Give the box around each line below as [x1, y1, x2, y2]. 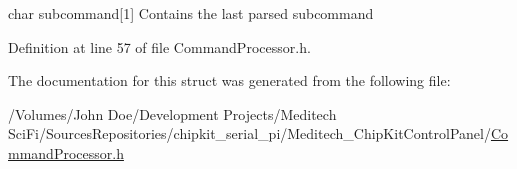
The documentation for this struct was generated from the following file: [8, 70, 451, 91]
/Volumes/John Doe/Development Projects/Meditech [8, 103, 337, 124]
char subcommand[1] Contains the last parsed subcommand [8, 3, 374, 23]
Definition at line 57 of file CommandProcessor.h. [8, 36, 311, 57]
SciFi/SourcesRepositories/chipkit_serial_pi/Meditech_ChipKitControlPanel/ [8, 123, 491, 144]
